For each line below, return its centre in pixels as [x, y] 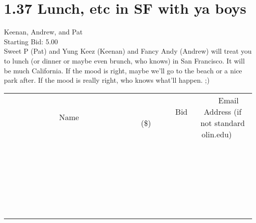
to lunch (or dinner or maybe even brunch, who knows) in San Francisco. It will [125, 60]
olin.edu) [217, 134]
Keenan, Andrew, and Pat [43, 32]
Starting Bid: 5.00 [31, 41]
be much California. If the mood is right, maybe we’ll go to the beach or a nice [123, 70]
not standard [223, 123]
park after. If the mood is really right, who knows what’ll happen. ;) [107, 80]
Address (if [223, 111]
